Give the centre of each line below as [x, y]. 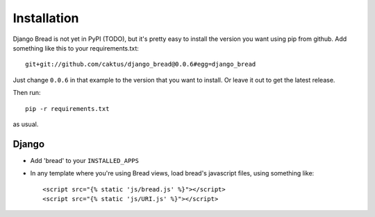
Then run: [27, 93]
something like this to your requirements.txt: [76, 48]
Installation [46, 18]
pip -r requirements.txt [67, 108]
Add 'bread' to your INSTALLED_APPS [84, 160]
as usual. [26, 124]
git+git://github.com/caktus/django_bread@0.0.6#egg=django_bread [141, 64]
